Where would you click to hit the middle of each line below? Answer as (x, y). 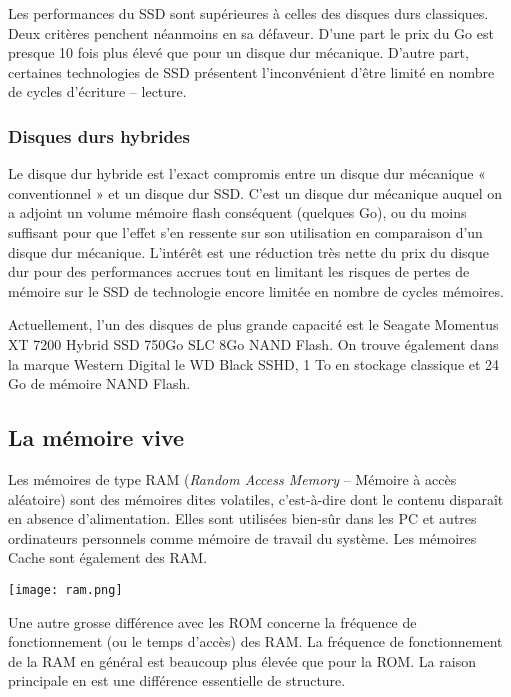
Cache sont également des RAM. (108, 557)
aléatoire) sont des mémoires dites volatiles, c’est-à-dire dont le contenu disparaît (256, 498)
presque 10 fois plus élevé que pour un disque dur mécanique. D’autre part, (238, 52)
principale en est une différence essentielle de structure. (177, 680)
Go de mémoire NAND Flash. (99, 383)
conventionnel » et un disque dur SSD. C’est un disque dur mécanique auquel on (255, 192)
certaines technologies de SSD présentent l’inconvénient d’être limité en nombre (251, 71)
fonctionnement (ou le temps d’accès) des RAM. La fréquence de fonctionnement (255, 641)
